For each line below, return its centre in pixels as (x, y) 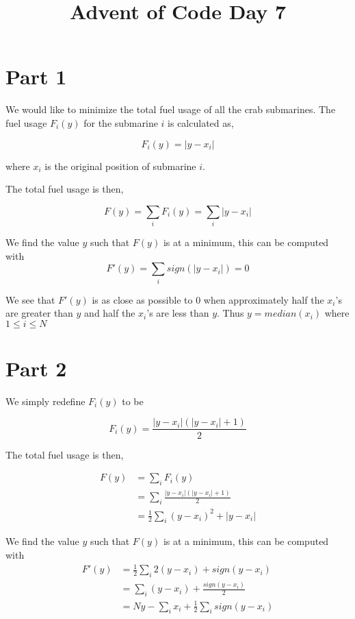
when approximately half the (264, 299)
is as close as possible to (142, 299)
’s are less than (178, 313)
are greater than (39, 313)
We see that (30, 299)
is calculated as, (201, 122)
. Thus (231, 313)
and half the (110, 313)
